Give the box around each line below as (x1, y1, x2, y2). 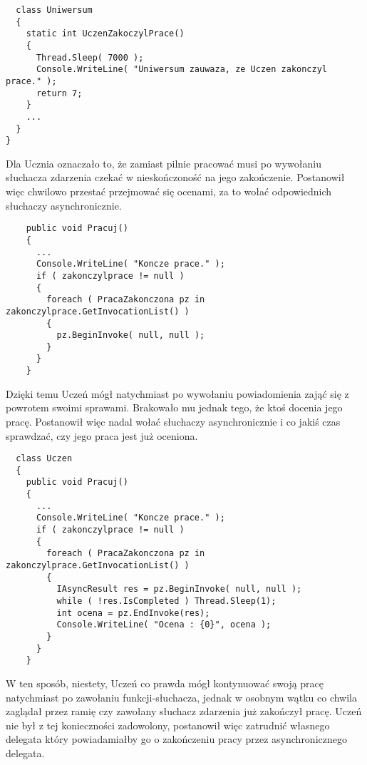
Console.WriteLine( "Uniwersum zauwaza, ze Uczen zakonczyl (36, 64, 328, 75)
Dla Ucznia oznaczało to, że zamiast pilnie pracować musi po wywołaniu (6, 155, 321, 170)
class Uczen (16, 453, 73, 464)
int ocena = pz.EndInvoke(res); (56, 607, 210, 618)
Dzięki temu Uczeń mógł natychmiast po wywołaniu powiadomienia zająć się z (6, 386, 349, 401)
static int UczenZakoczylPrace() (26, 29, 185, 39)
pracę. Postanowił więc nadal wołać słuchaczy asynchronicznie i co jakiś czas (6, 414, 341, 428)
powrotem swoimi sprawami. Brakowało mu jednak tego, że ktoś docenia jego (6, 400, 343, 415)
